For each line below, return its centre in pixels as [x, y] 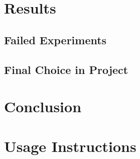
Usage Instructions [70, 146]
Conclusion [43, 106]
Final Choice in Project [66, 69]
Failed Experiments [55, 39]
